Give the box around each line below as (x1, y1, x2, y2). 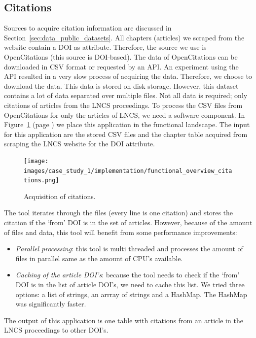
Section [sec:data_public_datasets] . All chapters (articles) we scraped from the (4, 32, 245, 42)
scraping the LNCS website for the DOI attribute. (4, 138, 155, 149)
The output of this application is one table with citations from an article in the (4, 315, 243, 325)
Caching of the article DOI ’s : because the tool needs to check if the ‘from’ (15, 270, 240, 280)
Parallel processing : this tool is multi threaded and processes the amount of (15, 243, 243, 254)
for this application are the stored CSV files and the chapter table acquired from (4, 129, 248, 139)
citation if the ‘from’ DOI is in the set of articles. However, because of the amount (4, 217, 253, 228)
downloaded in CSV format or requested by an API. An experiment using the (4, 61, 239, 71)
